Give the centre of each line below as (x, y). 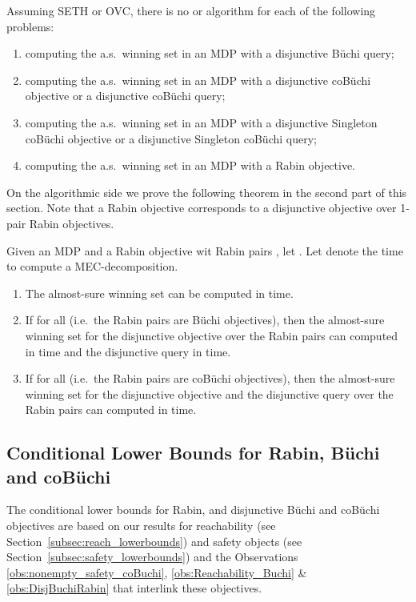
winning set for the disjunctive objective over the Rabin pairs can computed (212, 335)
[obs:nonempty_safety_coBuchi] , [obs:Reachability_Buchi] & (157, 572)
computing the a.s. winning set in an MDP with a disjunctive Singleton (201, 122)
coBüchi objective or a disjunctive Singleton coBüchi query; (171, 138)
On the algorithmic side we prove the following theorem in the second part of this (207, 192)
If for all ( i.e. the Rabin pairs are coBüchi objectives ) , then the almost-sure (210, 378)
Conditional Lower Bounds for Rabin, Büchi (193, 453)
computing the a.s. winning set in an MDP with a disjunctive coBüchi (198, 80)
